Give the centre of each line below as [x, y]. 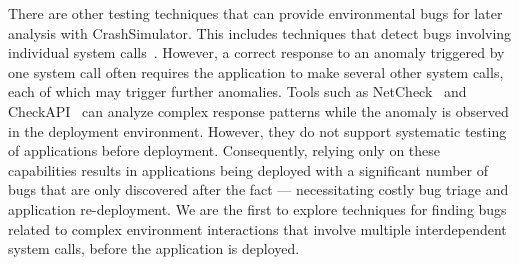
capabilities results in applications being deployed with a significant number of [248, 169]
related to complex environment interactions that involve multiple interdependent [257, 228]
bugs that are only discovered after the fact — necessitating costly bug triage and [258, 189]
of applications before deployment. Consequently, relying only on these [224, 150]
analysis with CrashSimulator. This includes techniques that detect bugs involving [260, 32]
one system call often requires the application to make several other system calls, [256, 71]
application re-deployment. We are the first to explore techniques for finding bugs [257, 208]
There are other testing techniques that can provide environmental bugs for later [255, 13]
